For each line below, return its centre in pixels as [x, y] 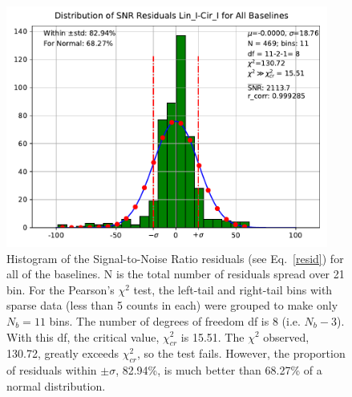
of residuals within [52, 370]
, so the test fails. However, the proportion [241, 353]
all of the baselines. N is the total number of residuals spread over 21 [176, 274]
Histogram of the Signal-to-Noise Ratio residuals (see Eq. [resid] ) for [175, 258]
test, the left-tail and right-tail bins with [233, 289]
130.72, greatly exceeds [63, 353]
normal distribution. [56, 385]
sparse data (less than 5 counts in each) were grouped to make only [172, 305]
